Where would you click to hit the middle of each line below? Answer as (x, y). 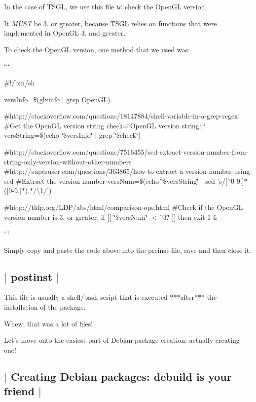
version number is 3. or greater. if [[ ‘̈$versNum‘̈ (76, 217)
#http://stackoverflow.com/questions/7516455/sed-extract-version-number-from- (126, 151)
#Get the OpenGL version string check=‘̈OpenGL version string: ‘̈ (105, 125)
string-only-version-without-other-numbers (68, 161)
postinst (32, 276)
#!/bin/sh (19, 82)
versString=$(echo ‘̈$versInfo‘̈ (48, 135)
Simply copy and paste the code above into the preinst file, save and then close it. (128, 250)
